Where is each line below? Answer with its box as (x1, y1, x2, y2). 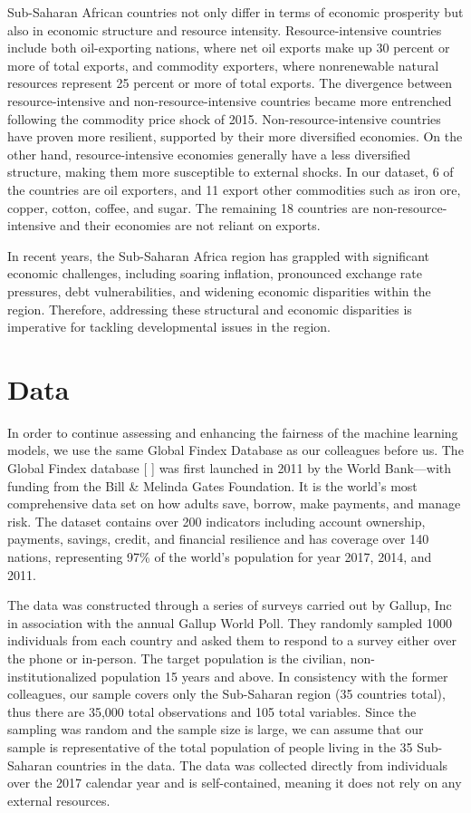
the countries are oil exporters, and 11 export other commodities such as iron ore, (7, 179, 461, 198)
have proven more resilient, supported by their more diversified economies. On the (7, 127, 463, 146)
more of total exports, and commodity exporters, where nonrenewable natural (7, 55, 439, 74)
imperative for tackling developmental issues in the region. (7, 317, 331, 336)
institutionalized (7, 666, 97, 685)
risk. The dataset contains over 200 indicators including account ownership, (7, 511, 426, 530)
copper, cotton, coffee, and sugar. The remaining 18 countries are (7, 198, 369, 217)
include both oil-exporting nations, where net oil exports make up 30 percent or (7, 38, 450, 57)
